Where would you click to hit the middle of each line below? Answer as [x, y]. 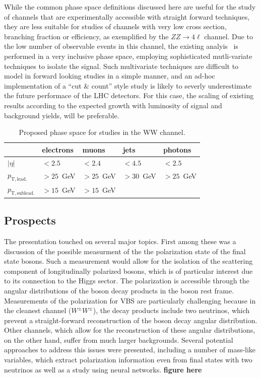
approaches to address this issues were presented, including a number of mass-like [130, 350]
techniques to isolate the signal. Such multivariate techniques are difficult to [121, 66]
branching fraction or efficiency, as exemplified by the [86, 36]
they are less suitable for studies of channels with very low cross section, [115, 26]
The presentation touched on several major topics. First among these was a [120, 241]
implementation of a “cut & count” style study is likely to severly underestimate [128, 85]
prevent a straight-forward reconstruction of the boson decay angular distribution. [131, 320]
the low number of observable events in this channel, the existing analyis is [121, 46]
